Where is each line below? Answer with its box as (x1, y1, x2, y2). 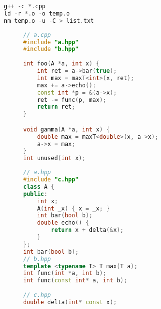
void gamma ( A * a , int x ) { (23, 126, 110, 133)
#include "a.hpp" (23, 38, 79, 46)
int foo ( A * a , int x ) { (23, 60, 100, 67)
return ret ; (37, 103, 75, 111)
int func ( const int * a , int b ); (23, 277, 127, 284)
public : (23, 190, 48, 197)
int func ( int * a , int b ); (23, 270, 106, 277)
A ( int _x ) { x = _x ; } (37, 205, 110, 212)
